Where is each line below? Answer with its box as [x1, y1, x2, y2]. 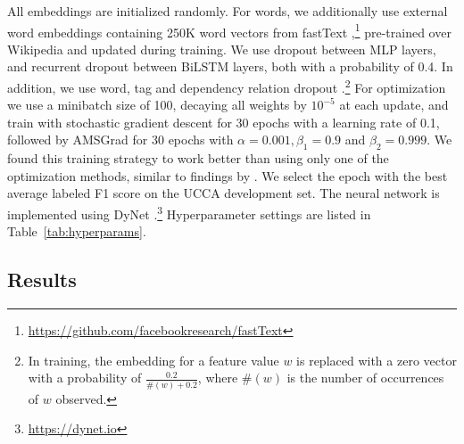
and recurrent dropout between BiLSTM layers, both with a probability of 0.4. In [7, 57, 453, 76]
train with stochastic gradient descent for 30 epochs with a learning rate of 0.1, [7, 112, 440, 131]
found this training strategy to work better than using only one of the [7, 149, 389, 168]
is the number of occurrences [286, 368, 444, 387]
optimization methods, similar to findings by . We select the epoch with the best [7, 166, 448, 185]
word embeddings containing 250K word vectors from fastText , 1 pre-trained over [7, 20, 452, 41]
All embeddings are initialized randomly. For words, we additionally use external [7, 2, 448, 20]
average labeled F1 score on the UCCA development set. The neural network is [7, 184, 440, 202]
